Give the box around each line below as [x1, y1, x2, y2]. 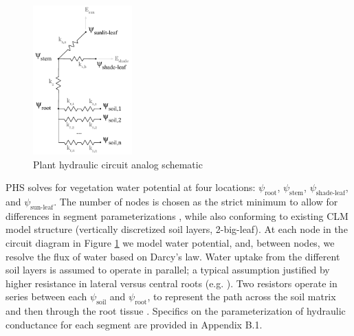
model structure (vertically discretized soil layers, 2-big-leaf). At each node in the [5, 222, 348, 236]
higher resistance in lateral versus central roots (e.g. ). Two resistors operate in [5, 276, 338, 290]
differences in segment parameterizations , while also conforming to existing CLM [5, 208, 349, 223]
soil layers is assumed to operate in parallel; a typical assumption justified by [5, 262, 330, 277]
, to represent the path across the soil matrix [147, 289, 336, 304]
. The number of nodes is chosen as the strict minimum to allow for [54, 194, 338, 208]
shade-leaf [316, 189, 345, 197]
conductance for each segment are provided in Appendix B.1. [5, 317, 263, 331]
